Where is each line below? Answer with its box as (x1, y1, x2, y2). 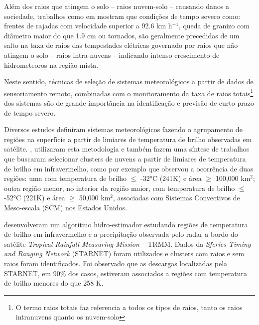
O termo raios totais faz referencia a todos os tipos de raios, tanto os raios (15, 302, 243, 312)
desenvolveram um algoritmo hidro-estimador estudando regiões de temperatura (4, 219, 248, 229)
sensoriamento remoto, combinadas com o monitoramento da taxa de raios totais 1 (4, 86, 254, 98)
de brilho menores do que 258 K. (4, 278, 104, 288)
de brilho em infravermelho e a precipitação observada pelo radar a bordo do (4, 229, 238, 239)
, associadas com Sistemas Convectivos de (113, 192, 240, 203)
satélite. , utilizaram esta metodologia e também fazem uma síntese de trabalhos (4, 144, 250, 154)
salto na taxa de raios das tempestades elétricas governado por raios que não (4, 40, 238, 50)
